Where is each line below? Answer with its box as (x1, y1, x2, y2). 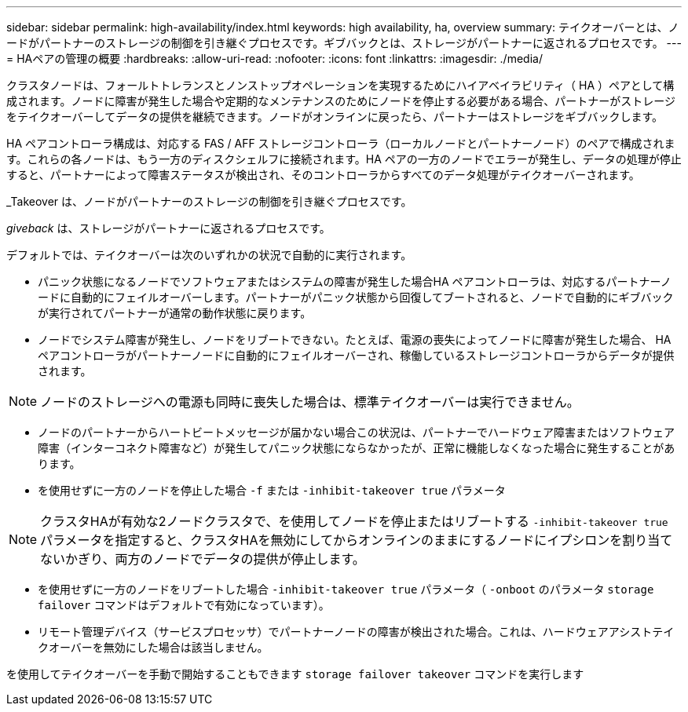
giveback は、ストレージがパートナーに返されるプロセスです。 (6, 221, 331, 235)
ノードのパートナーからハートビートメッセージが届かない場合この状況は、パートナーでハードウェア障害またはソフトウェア (38, 425, 675, 439)
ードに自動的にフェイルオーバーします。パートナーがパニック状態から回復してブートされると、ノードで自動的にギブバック (38, 290, 674, 304)
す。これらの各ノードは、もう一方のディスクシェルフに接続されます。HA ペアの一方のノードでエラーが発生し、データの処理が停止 (6, 152, 682, 166)
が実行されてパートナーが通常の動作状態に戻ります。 (38, 306, 312, 319)
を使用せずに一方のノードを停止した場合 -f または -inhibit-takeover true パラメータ (38, 484, 506, 497)
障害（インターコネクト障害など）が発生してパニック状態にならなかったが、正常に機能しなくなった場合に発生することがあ (38, 441, 675, 455)
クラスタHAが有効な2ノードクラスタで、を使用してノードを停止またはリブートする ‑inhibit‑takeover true (40, 513, 668, 529)
